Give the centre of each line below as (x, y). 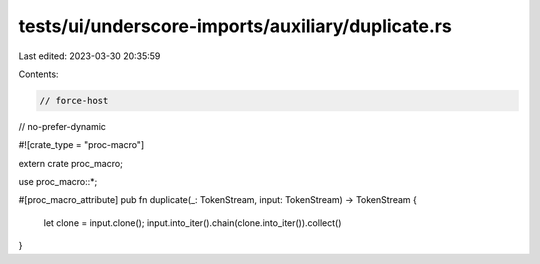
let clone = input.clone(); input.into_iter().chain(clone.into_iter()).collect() (192, 222)
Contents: (38, 74)
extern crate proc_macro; (71, 163)
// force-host (74, 100)
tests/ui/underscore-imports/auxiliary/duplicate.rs (235, 26)
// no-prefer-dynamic (62, 126)
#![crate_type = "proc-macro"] (81, 145)
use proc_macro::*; (58, 182)
